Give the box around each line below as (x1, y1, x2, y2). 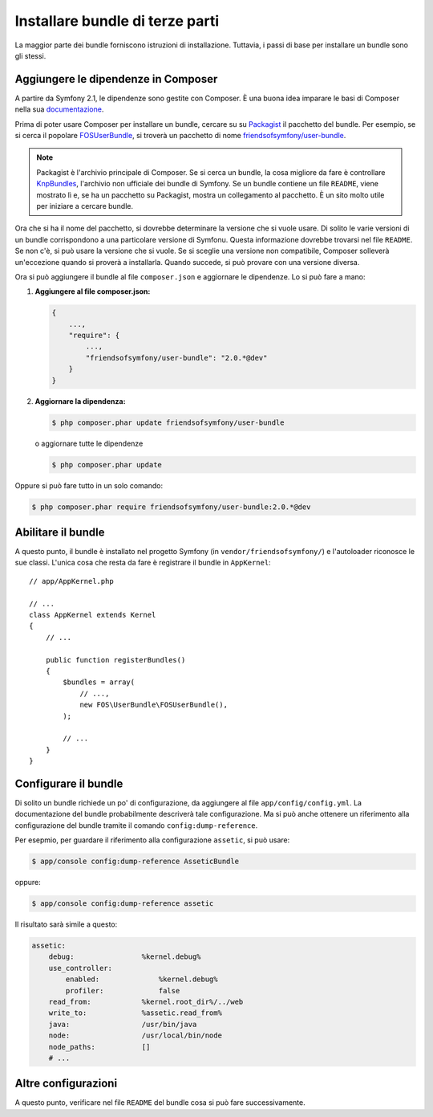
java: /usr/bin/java (48, 1020, 197, 1029)
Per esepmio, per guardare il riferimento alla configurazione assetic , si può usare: (14, 835, 290, 845)
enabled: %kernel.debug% (65, 975, 218, 984)
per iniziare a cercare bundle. (36, 201, 134, 210)
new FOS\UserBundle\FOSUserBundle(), (79, 700, 229, 710)
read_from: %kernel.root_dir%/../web (48, 997, 244, 1007)
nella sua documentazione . (14, 104, 104, 114)
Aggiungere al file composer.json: (34, 287, 151, 296)
